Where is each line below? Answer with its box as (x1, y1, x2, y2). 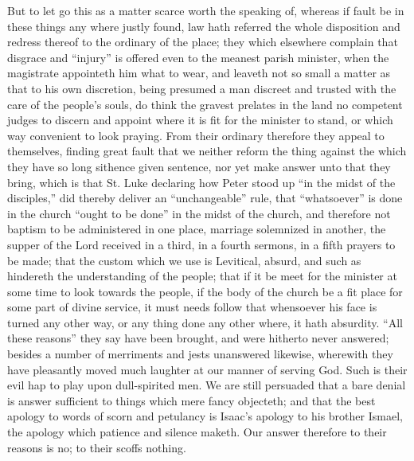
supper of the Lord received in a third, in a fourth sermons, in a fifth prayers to (7, 236, 396, 252)
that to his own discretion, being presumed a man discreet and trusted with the (7, 80, 396, 96)
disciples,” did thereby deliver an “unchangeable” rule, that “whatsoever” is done (7, 189, 403, 206)
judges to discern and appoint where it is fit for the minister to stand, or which (7, 111, 393, 128)
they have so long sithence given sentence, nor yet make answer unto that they (7, 158, 391, 174)
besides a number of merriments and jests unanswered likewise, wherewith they (7, 346, 393, 362)
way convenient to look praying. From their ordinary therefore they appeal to (7, 127, 385, 143)
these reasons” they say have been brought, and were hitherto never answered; (7, 330, 389, 346)
